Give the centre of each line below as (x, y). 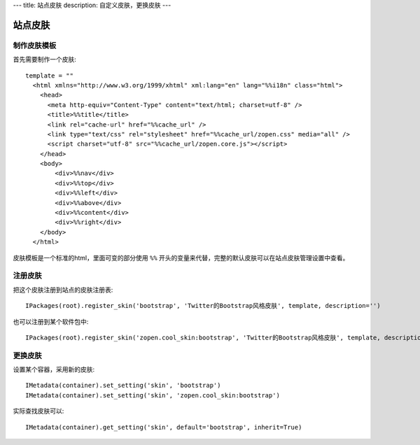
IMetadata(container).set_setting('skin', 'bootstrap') (123, 386)
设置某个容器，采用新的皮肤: (54, 369)
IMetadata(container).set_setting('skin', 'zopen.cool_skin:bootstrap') (153, 395)
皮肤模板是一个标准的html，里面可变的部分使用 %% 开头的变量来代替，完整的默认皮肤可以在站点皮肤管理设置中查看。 (181, 257)
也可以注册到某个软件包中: (51, 321)
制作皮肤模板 (35, 45)
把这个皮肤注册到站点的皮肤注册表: (63, 290)
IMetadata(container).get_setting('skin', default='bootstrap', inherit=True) (164, 427)
